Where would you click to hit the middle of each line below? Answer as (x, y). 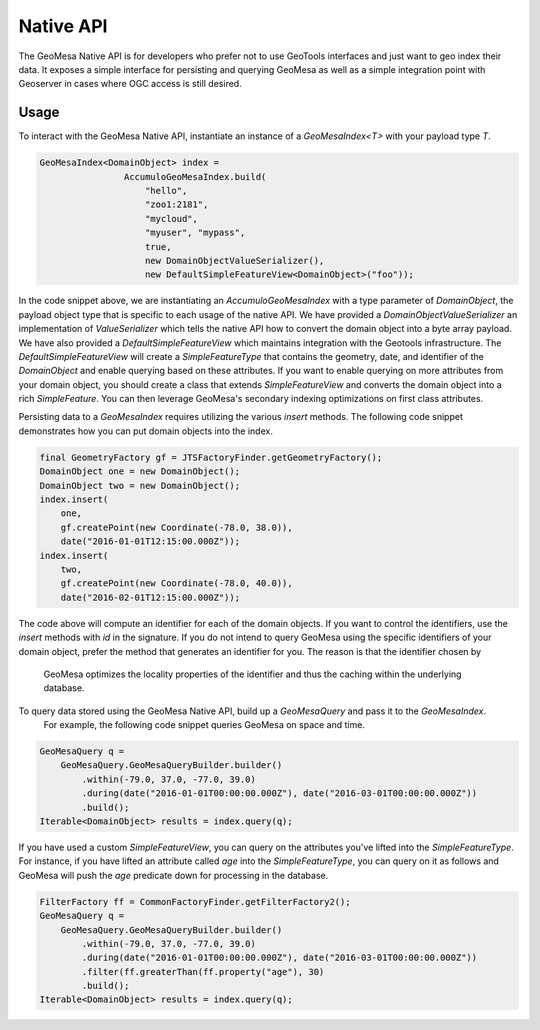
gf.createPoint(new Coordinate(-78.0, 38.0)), (177, 527)
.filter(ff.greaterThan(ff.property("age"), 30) (203, 971)
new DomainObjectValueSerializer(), (235, 260)
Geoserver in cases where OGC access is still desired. (130, 84)
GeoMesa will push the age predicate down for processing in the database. (173, 875)
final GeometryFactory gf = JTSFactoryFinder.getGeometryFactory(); (211, 457)
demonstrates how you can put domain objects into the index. (146, 431)
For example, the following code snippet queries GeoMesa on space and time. (204, 725)
